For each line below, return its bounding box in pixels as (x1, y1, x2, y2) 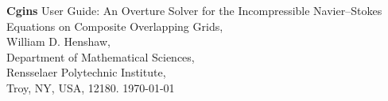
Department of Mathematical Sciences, (6, 48, 195, 65)
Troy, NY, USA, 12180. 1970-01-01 (6, 79, 175, 95)
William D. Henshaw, (6, 33, 111, 50)
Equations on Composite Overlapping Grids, (6, 17, 223, 34)
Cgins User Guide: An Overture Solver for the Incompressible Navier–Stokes (6, 2, 382, 18)
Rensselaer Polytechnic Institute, (6, 64, 166, 80)
